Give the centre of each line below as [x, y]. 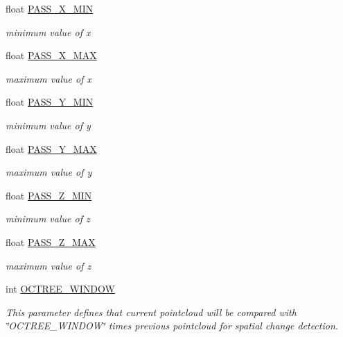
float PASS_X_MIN [50, 8]
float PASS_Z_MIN [49, 195]
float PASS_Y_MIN [50, 102]
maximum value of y [49, 172]
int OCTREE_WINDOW [60, 289]
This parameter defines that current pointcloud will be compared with [151, 312]
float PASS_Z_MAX [51, 241]
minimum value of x [48, 32]
